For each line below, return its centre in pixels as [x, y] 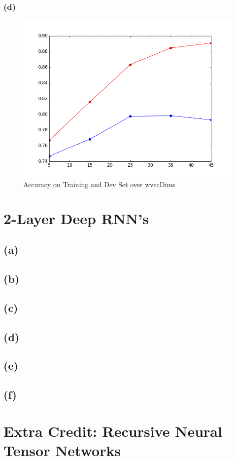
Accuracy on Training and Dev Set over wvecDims [99, 184]
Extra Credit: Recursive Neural [113, 431]
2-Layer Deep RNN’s [76, 218]
